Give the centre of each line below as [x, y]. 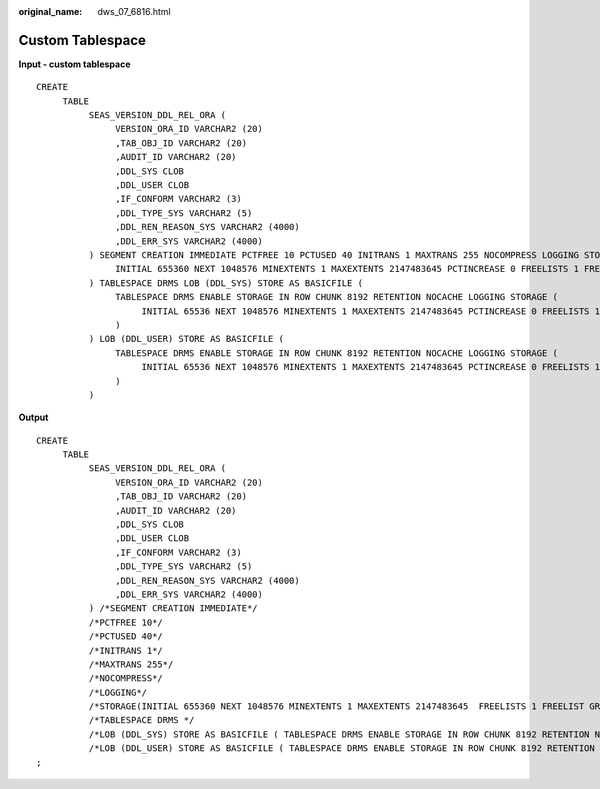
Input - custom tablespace [74, 64]
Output [33, 417]
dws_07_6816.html [134, 11]
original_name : [50, 11]
